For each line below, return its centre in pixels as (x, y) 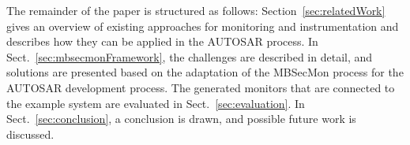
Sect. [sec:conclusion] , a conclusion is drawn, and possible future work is (181, 119)
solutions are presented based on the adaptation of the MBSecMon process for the (205, 72)
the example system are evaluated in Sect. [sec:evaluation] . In (156, 103)
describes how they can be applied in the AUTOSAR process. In (162, 41)
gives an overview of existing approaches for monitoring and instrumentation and (203, 26)
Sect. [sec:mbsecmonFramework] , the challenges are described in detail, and (190, 56)
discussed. (30, 134)
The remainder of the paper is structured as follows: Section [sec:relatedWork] (196, 10)
